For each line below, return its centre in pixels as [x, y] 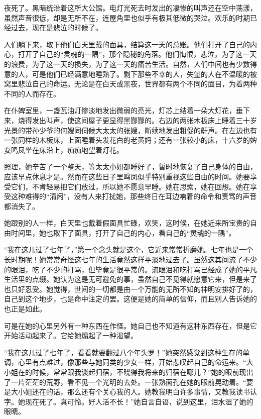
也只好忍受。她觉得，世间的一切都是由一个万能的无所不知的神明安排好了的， [130, 289]
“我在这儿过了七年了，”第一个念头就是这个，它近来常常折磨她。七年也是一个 [129, 249]
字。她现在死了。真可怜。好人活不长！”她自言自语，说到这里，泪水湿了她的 [129, 401]
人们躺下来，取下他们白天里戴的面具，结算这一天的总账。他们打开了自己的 [127, 44]
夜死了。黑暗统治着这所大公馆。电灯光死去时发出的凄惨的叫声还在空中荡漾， [130, 8]
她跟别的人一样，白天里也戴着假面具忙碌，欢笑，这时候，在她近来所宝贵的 [127, 223]
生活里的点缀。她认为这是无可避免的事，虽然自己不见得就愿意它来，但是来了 [130, 279]
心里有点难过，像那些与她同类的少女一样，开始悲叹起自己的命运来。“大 [136, 362]
